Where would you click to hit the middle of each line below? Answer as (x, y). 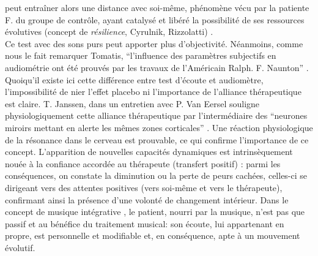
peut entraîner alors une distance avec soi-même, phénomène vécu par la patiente (157, 7)
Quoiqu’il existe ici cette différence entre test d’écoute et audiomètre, (134, 79)
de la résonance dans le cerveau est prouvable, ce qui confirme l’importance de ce (157, 139)
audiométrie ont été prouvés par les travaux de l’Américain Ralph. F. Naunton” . (157, 67)
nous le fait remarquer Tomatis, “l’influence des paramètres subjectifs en (141, 55)
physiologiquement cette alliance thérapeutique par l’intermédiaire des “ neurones (156, 115)
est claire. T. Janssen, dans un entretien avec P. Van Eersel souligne (132, 103)
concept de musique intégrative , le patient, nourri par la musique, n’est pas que (155, 212)
